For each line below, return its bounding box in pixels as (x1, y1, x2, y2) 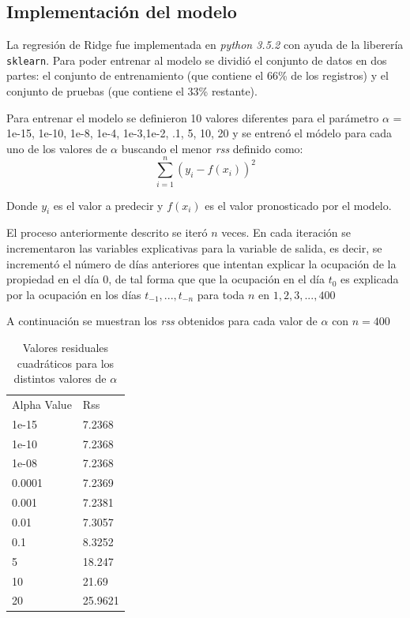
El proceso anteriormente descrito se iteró (6, 224, 208, 241)
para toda (197, 286, 245, 302)
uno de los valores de (6, 140, 107, 156)
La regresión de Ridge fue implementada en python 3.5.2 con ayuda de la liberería (6, 36, 404, 53)
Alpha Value (12, 395, 72, 412)
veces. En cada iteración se (221, 224, 351, 241)
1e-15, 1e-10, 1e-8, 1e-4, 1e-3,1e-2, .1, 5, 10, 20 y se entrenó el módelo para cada (6, 125, 393, 141)
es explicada (340, 271, 399, 287)
